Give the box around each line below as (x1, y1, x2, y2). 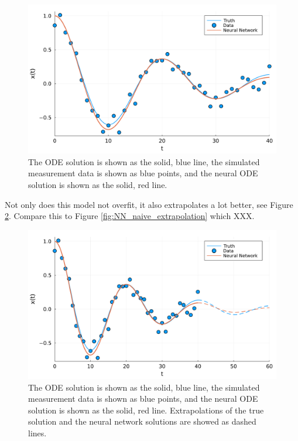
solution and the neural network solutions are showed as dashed (28, 415, 256, 428)
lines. (28, 427, 47, 439)
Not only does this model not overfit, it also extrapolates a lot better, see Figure (5, 198, 293, 210)
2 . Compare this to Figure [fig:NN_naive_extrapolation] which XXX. (5, 210, 255, 222)
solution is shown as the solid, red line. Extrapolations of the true (28, 404, 264, 416)
